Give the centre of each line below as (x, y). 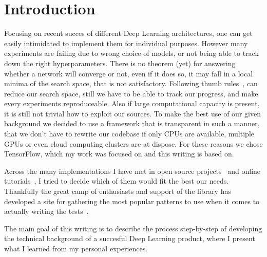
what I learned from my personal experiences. (76, 248)
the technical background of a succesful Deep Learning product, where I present (130, 238)
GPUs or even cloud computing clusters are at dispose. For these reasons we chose (133, 143)
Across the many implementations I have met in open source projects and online (132, 171)
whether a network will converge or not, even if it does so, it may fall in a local (129, 73)
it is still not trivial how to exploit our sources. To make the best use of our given (132, 113)
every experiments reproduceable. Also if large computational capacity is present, (132, 103)
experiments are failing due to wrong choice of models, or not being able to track (131, 53)
